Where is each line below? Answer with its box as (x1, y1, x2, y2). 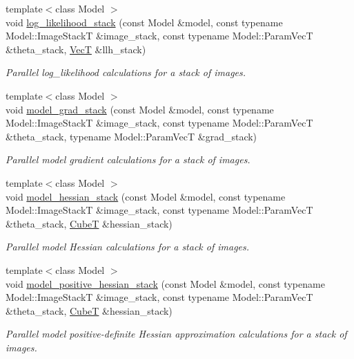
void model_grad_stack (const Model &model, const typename (6, 102, 274, 116)
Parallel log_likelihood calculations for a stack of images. (6, 65, 246, 80)
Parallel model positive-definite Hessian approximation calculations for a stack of (6, 326, 347, 341)
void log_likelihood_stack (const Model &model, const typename (6, 15, 283, 29)
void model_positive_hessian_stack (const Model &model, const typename (6, 276, 325, 291)
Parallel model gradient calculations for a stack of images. (6, 152, 250, 167)
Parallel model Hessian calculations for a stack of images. (6, 239, 250, 254)
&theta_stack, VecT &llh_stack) (6, 42, 146, 56)
